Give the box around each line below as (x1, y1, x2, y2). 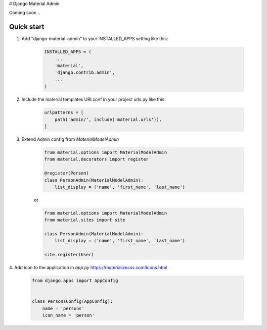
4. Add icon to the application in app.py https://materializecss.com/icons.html (9, 265, 168, 271)
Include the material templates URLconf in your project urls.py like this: (21, 97, 166, 103)
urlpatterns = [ (44, 110, 84, 115)
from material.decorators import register (44, 157, 149, 162)
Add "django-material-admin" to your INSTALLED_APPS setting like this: (21, 36, 168, 42)
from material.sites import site (44, 217, 126, 223)
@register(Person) (44, 170, 89, 176)
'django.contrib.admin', (54, 70, 115, 75)
